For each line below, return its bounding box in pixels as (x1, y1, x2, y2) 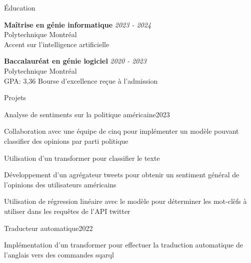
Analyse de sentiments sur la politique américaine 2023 (4, 109, 170, 119)
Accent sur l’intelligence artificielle (4, 39, 109, 49)
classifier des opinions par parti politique (4, 135, 128, 146)
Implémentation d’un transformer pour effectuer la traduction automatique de (4, 239, 243, 250)
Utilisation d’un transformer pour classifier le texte (4, 152, 160, 163)
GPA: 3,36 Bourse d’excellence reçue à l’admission (4, 75, 158, 86)
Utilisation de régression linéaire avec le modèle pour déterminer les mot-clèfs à (4, 196, 247, 206)
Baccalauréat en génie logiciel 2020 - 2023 (4, 56, 146, 66)
